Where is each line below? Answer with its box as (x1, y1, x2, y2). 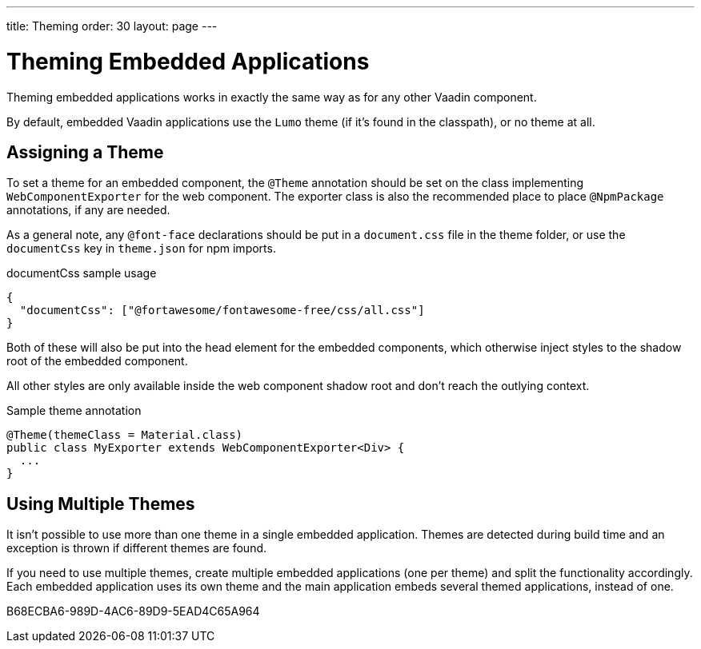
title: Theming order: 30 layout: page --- (6, 19, 218, 33)
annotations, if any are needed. (6, 203, 170, 217)
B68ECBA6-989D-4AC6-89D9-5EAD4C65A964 (6, 604, 260, 619)
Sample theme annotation (6, 404, 142, 418)
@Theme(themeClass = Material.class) (6, 428, 243, 442)
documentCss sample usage (6, 266, 157, 281)
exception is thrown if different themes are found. (6, 541, 267, 555)
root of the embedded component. (6, 354, 188, 368)
